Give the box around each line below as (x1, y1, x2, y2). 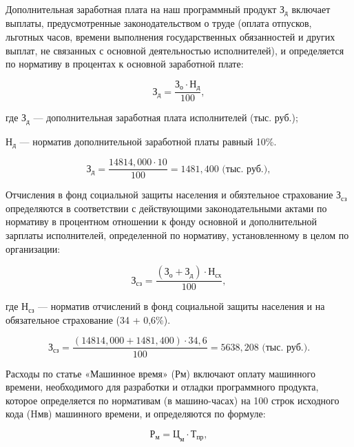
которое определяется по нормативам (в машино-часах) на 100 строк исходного (6, 393, 340, 407)
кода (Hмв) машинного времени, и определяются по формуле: (6, 406, 266, 421)
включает (291, 2, 331, 16)
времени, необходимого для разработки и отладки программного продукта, (6, 380, 319, 394)
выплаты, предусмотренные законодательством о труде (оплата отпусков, (6, 16, 312, 30)
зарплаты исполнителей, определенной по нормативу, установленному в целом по (6, 228, 349, 242)
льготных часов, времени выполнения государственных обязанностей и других (6, 30, 335, 44)
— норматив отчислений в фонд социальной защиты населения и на (38, 299, 325, 313)
